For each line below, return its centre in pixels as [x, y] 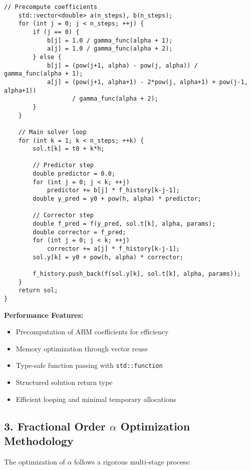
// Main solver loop [52, 132]
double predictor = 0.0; [74, 174]
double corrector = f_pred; [79, 232]
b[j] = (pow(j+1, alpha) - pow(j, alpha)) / [122, 65]
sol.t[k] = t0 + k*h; [69, 149]
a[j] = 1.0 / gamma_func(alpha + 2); [110, 49]
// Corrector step [63, 215]
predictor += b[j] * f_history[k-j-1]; [113, 190]
